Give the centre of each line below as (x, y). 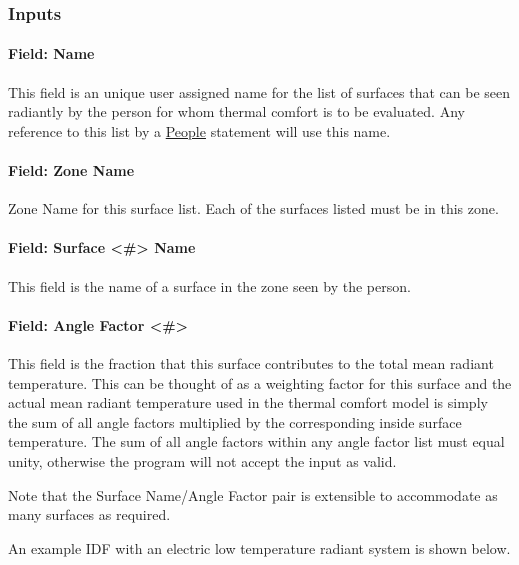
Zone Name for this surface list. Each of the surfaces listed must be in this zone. (253, 208)
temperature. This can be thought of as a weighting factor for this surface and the (260, 382)
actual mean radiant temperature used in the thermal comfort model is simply (248, 402)
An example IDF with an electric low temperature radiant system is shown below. (259, 547)
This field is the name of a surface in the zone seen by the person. (209, 285)
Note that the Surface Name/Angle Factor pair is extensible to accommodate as (253, 494)
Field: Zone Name (71, 170)
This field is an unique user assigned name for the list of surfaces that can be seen (259, 91)
